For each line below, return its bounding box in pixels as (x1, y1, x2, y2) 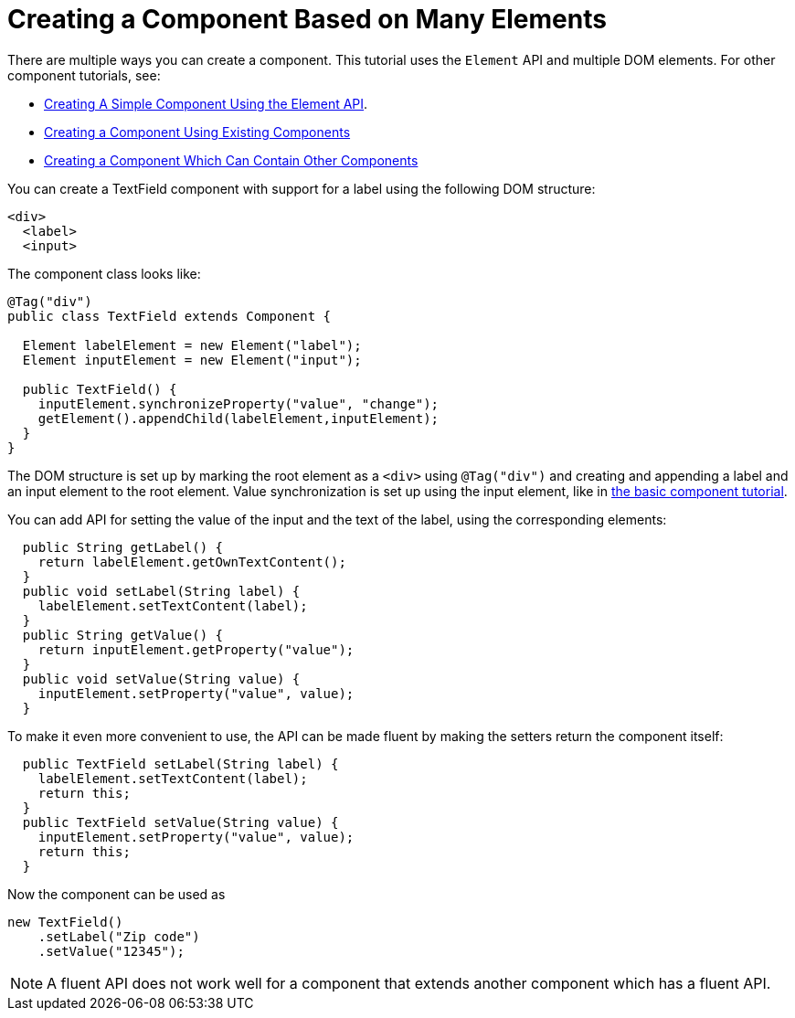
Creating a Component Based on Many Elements (7, 4, 607, 35)
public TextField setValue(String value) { (22, 814, 339, 830)
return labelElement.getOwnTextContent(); (37, 554, 346, 569)
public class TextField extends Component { (7, 308, 332, 323)
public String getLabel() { (22, 539, 224, 555)
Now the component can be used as (7, 885, 226, 902)
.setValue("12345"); (37, 943, 185, 959)
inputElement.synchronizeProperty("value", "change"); (37, 396, 440, 411)
